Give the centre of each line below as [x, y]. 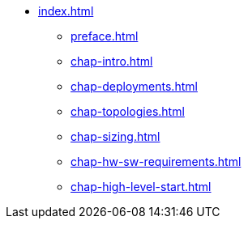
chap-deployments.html [134, 86]
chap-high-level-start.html [141, 187]
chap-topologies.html [128, 111]
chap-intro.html [112, 61]
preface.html [105, 36]
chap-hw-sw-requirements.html [156, 161]
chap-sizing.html [115, 136]
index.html [66, 11]
